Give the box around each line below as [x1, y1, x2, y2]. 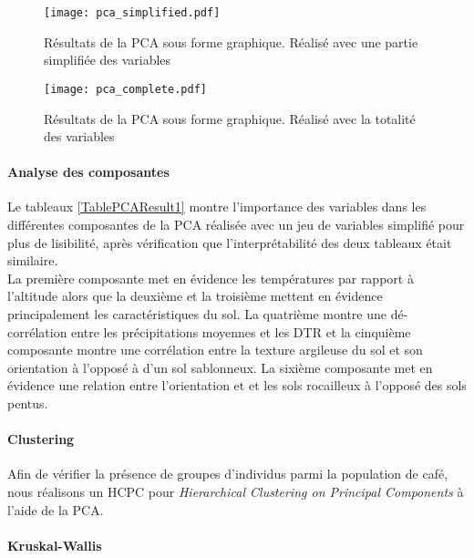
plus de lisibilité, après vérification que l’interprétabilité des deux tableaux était [7, 232, 452, 252]
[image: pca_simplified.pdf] [44, 6, 221, 19]
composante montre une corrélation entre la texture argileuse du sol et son [7, 340, 423, 359]
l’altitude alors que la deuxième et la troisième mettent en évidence [7, 286, 383, 305]
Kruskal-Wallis [7, 535, 102, 554]
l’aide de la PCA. [7, 500, 104, 519]
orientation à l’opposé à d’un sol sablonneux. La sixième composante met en [7, 357, 433, 377]
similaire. [7, 251, 58, 270]
